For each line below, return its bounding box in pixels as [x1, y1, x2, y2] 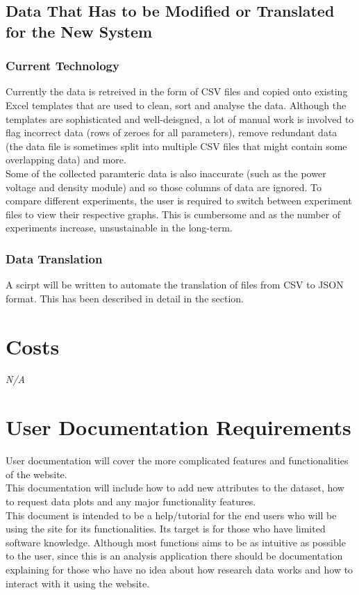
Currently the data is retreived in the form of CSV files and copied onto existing [6, 84, 348, 99]
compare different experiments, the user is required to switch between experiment [6, 193, 352, 208]
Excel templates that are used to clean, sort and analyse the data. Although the [6, 97, 347, 112]
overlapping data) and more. [6, 152, 126, 167]
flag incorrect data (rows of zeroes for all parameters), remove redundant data [6, 125, 337, 140]
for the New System [6, 20, 153, 42]
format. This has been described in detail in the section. [6, 291, 244, 305]
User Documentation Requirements [6, 413, 351, 441]
